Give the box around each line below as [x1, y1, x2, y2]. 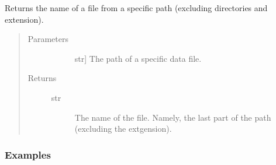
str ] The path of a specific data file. [74, 52, 202, 64]
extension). [5, 13, 44, 25]
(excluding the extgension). [74, 122, 172, 135]
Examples [5, 147, 51, 162]
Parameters [27, 33, 68, 45]
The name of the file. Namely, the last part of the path [74, 111, 271, 123]
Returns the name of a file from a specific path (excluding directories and [5, 2, 268, 13]
